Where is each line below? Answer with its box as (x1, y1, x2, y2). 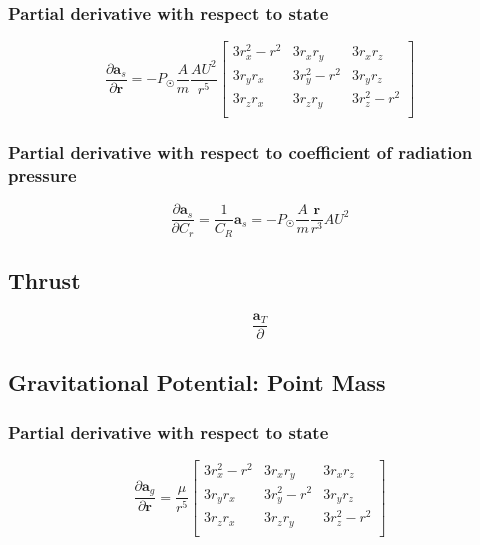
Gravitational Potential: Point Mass (8, 367, 386, 398)
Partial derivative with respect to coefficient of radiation (8, 139, 473, 164)
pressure (8, 162, 77, 187)
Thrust (8, 264, 81, 295)
